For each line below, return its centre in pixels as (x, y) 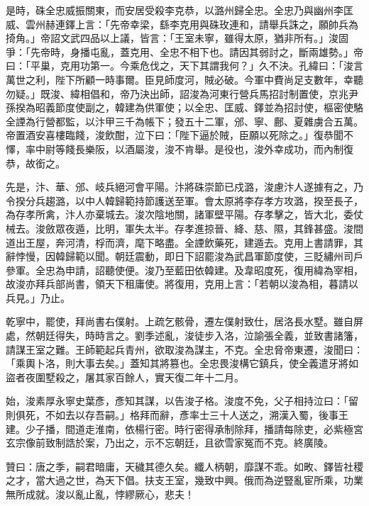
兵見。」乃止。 (38, 297)
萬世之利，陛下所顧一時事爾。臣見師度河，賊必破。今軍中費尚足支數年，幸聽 (184, 79)
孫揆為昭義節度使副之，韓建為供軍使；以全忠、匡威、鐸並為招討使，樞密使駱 (184, 107)
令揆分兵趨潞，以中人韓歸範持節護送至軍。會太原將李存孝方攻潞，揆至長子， (184, 200)
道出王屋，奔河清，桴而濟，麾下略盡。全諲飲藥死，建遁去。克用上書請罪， (180, 242)
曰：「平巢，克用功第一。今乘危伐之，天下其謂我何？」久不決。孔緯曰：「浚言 (184, 66)
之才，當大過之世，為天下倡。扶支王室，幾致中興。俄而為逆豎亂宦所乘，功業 (184, 480)
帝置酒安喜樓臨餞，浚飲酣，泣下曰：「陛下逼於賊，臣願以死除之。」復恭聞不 (180, 135)
